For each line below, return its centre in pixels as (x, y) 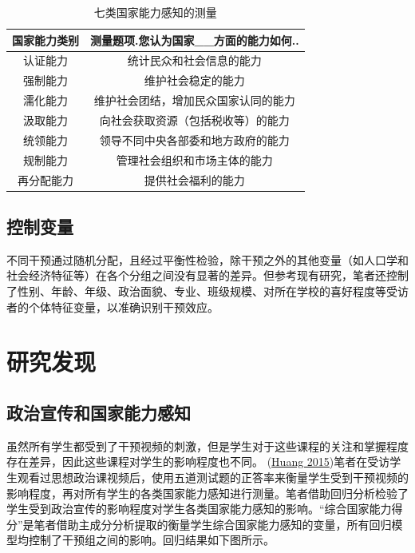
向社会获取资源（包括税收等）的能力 (194, 119)
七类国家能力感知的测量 (155, 12)
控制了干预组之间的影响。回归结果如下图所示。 (151, 540)
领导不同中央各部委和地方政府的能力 (194, 139)
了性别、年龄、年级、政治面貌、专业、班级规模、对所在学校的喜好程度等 (196, 290)
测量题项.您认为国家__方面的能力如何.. (195, 40)
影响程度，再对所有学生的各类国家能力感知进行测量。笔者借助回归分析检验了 (207, 493)
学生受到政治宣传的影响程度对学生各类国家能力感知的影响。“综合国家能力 (199, 509)
